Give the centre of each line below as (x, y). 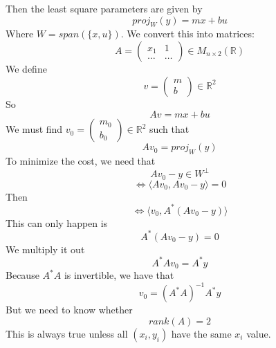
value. (259, 333)
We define (26, 68)
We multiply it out (45, 249)
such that (169, 129)
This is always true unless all (67, 333)
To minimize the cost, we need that (81, 160)
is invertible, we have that (119, 275)
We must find (34, 129)
